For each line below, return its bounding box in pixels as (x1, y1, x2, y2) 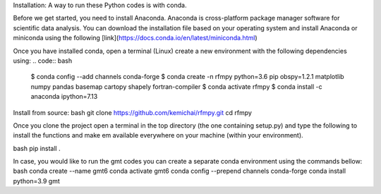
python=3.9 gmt (13, 176, 60, 185)
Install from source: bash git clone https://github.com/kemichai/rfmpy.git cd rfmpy (13, 108, 252, 116)
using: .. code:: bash (13, 56, 73, 65)
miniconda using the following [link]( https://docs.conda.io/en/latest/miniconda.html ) (13, 34, 258, 42)
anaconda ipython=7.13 (30, 92, 98, 101)
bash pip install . (13, 144, 61, 152)
